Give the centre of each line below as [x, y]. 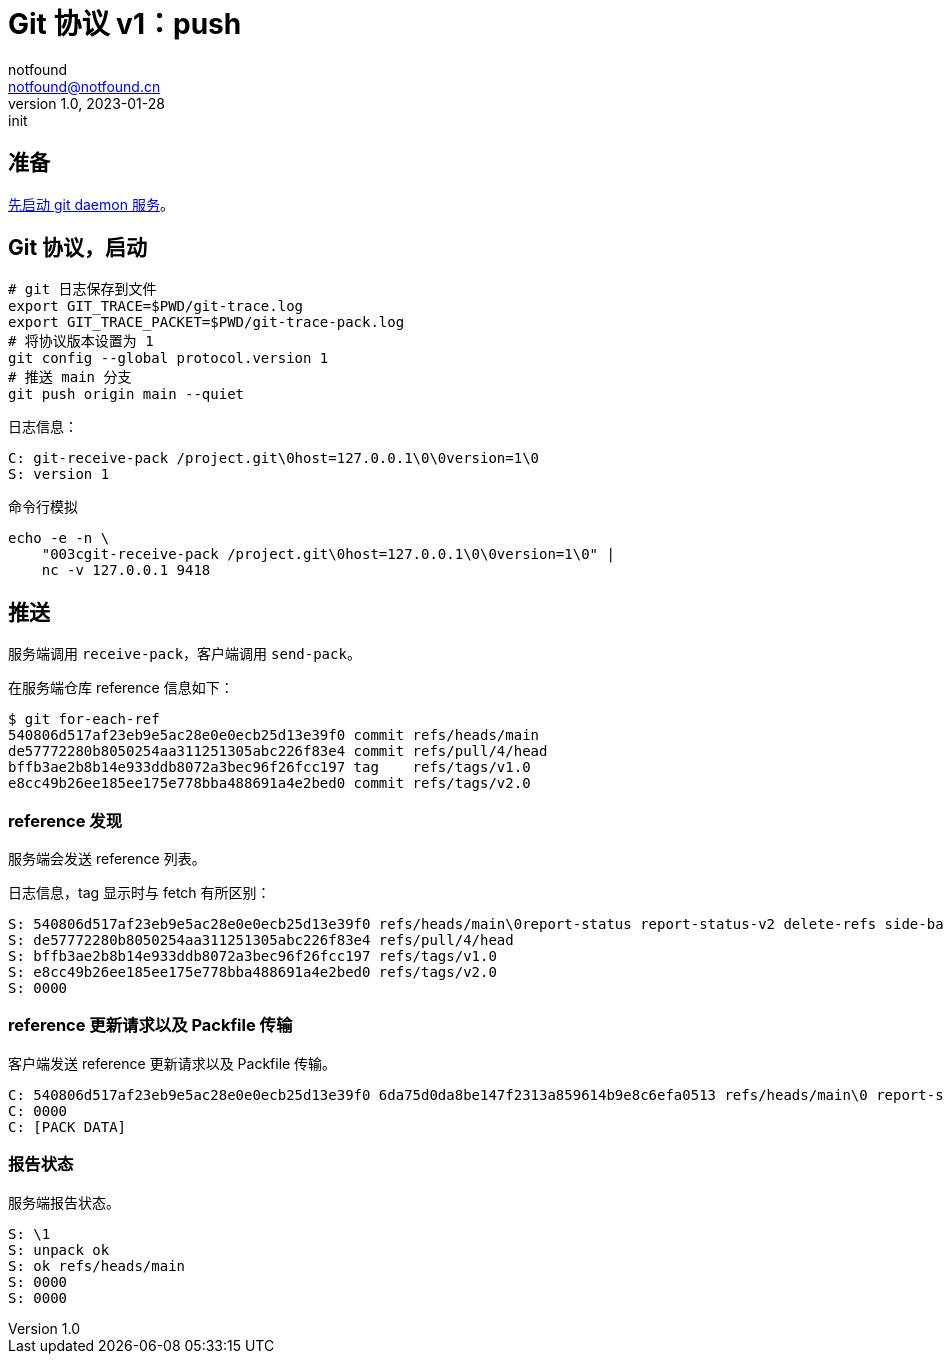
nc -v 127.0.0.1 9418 [126, 570]
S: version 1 [59, 474]
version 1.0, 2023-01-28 [86, 103]
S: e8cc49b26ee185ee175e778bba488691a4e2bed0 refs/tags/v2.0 [252, 972]
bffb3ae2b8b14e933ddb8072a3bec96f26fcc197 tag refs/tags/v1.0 [269, 767]
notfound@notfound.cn [84, 86]
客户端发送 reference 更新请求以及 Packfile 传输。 [172, 1063]
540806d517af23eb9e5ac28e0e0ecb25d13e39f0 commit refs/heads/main [274, 735]
